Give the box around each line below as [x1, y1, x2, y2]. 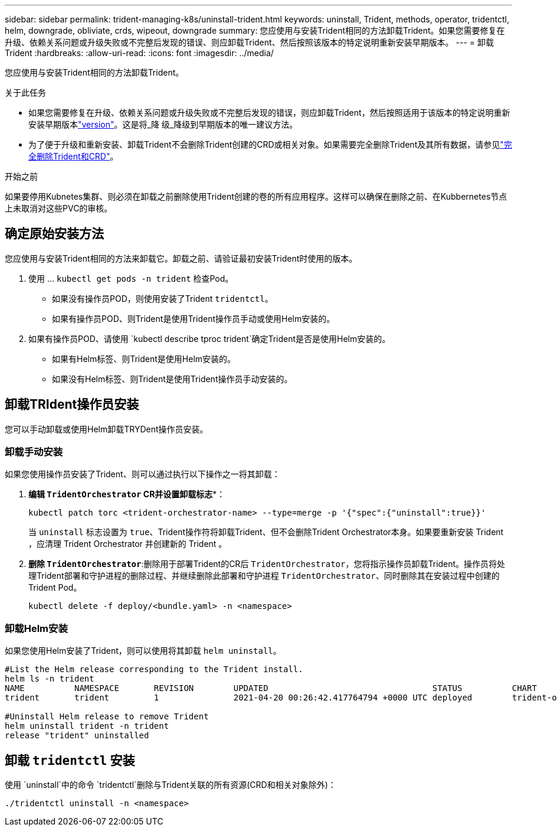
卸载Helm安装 [5, 622, 68, 634]
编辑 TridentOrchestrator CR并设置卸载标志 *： [28, 489, 225, 500]
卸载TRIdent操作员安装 [5, 397, 139, 412]
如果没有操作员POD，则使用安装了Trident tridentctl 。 [52, 293, 273, 304]
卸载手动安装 [5, 446, 63, 458]
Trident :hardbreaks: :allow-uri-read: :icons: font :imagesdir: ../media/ [5, 48, 274, 58]
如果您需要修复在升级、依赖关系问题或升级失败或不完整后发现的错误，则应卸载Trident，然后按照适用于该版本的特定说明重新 [28, 107, 510, 118]
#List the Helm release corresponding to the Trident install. [5, 664, 303, 674]
